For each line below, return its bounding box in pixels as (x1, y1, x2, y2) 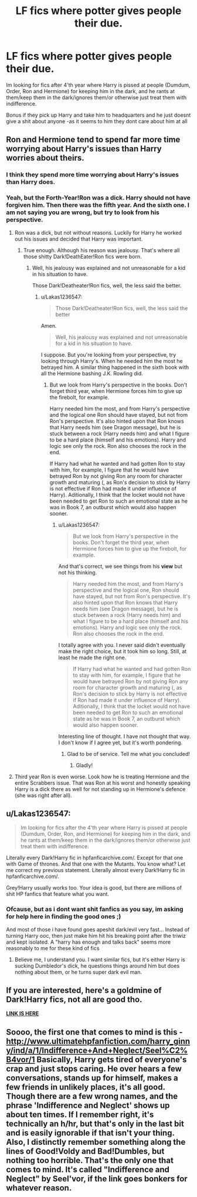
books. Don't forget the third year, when (73, 538, 169, 546)
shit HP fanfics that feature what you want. (6, 890, 110, 898)
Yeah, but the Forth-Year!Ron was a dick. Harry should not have (6, 194, 191, 202)
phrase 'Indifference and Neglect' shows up (6, 1100, 170, 1110)
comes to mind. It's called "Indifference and (6, 1164, 170, 1174)
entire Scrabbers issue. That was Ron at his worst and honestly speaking (14, 779, 191, 786)
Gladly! (76, 761, 93, 769)
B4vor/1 (6, 1054, 35, 1064)
